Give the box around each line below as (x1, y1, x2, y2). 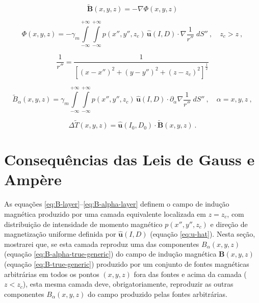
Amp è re (4, 169, 62, 190)
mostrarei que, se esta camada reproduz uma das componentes (4, 238, 199, 249)
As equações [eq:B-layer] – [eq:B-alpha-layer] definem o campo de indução (4, 198, 229, 209)
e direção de (210, 218, 248, 229)
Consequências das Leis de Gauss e (4, 149, 255, 170)
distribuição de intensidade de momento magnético (4, 218, 163, 229)
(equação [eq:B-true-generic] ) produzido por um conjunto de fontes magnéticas (4, 258, 249, 269)
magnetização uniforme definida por (4, 229, 116, 239)
